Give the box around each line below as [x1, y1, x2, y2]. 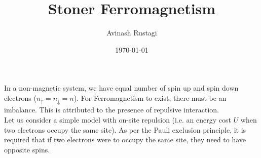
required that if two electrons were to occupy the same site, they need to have [4, 134, 246, 145]
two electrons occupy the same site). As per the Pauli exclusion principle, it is [4, 124, 246, 135]
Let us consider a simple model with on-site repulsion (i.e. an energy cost [4, 114, 231, 125]
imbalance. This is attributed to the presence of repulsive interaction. [4, 104, 219, 115]
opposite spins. [4, 144, 50, 154]
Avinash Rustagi [106, 27, 157, 38]
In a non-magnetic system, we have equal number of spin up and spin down [4, 83, 239, 93]
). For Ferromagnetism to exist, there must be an [73, 92, 227, 103]
